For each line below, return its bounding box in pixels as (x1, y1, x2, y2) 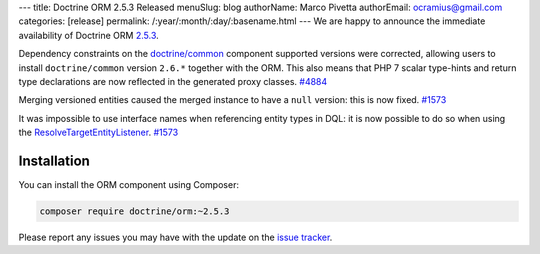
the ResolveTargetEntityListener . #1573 (18, 126, 179, 139)
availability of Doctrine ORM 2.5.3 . (18, 29, 159, 41)
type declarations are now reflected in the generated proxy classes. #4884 (18, 75, 328, 87)
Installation (18, 152, 90, 169)
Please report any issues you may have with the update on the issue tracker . (18, 231, 333, 243)
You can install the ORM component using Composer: (18, 179, 240, 191)
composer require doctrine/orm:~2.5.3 (39, 206, 230, 217)
